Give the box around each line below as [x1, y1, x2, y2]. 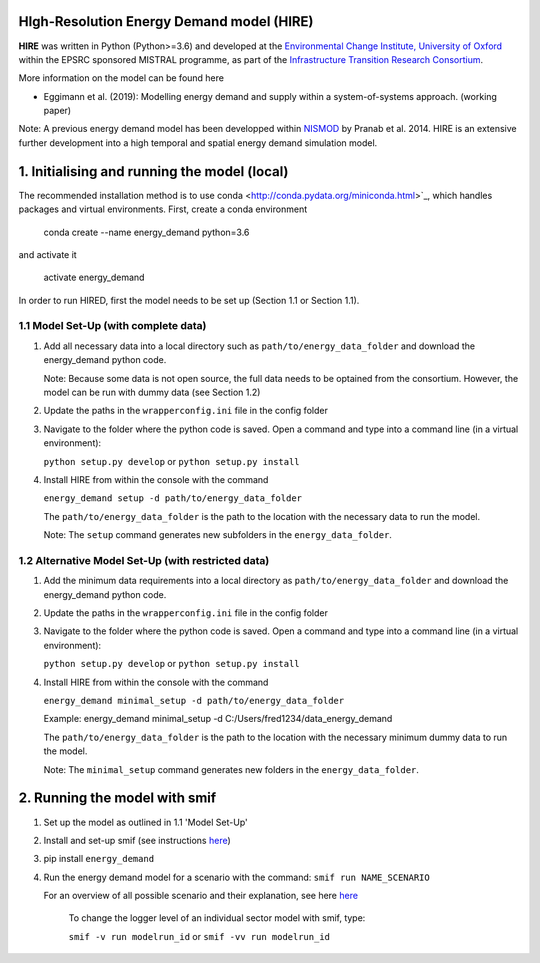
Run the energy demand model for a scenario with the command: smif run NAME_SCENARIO [43, 871, 430, 883]
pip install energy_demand [43, 853, 155, 865]
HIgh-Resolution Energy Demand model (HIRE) [18, 13, 314, 30]
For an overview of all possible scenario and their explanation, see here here [43, 890, 359, 902]
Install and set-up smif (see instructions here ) [43, 834, 232, 846]
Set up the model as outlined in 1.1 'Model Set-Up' [43, 816, 249, 828]
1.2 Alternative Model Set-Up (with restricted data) [18, 553, 270, 567]
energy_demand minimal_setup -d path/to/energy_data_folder [43, 695, 345, 707]
